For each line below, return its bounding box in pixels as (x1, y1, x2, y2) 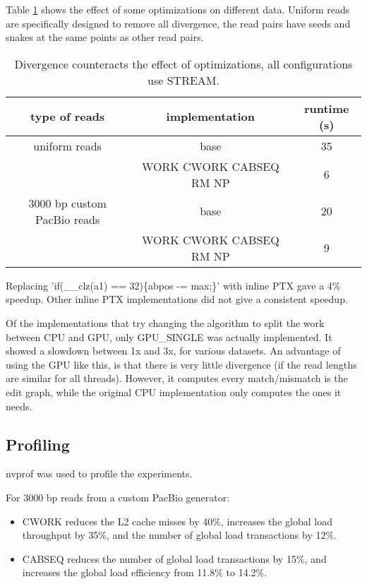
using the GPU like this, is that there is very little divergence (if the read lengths (6, 357, 357, 371)
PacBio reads (35, 210, 100, 227)
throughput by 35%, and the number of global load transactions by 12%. (22, 528, 337, 542)
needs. (6, 398, 32, 413)
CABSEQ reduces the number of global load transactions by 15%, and (22, 551, 327, 566)
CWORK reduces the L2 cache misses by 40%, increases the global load (22, 513, 332, 528)
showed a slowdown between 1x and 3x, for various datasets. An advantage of (6, 343, 341, 358)
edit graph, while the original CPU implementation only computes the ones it (6, 384, 342, 399)
